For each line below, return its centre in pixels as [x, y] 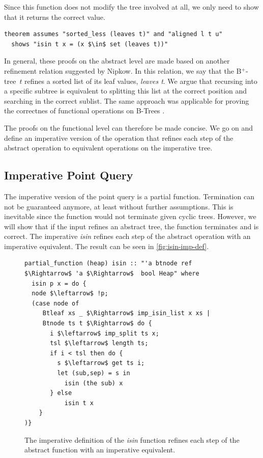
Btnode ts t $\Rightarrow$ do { [97, 324]
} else [61, 393]
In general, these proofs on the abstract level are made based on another [117, 61]
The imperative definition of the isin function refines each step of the [132, 439]
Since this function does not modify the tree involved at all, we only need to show [131, 7]
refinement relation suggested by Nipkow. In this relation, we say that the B [123, 70]
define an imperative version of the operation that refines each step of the [119, 138]
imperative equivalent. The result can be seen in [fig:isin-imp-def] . [107, 246]
